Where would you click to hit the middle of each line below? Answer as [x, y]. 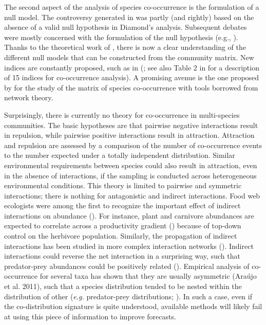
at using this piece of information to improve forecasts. [90, 316]
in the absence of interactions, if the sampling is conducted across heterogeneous [130, 175]
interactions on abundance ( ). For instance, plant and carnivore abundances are [129, 215]
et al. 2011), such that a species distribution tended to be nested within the [123, 286]
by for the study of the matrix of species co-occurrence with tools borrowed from [131, 87]
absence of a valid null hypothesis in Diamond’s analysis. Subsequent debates [126, 27]
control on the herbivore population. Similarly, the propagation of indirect [121, 236]
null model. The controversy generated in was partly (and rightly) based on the [129, 17]
